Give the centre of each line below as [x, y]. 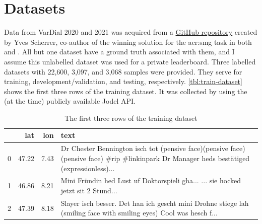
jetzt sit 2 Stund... [89, 190]
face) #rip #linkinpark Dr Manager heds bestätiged [169, 158]
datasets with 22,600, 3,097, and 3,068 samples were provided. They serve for [123, 71]
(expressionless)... [88, 168]
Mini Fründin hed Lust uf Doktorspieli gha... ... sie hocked [151, 180]
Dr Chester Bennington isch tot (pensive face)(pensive [144, 148]
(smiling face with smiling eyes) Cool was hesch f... [139, 213]
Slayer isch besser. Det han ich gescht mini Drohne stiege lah [155, 203]
